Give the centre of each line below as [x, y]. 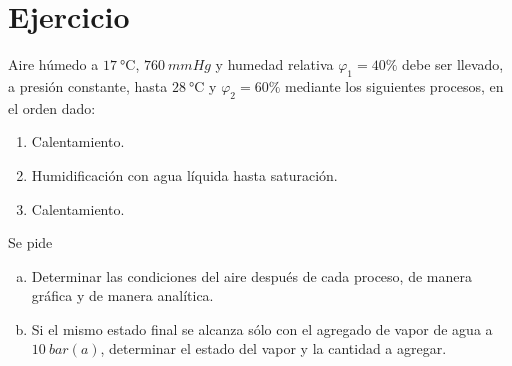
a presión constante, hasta [88, 85]
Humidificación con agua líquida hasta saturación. [184, 174]
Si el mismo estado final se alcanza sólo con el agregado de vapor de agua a [262, 328]
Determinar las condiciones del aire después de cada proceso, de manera [251, 275]
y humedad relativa [274, 64]
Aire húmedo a [53, 64]
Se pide [30, 242]
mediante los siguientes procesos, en [394, 85]
